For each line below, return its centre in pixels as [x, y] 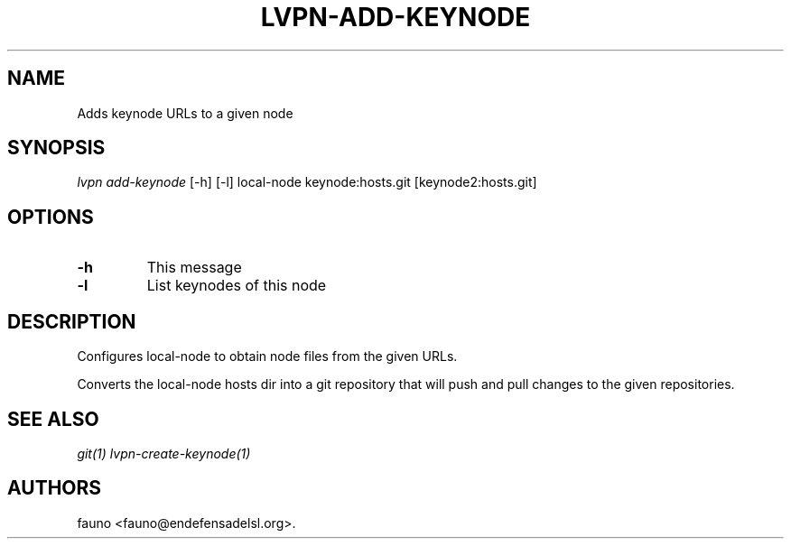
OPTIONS [51, 217]
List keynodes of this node [237, 286]
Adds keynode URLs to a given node [185, 113]
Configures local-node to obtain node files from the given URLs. [267, 356]
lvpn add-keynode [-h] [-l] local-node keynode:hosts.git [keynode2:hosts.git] [307, 182]
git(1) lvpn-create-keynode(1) [164, 453]
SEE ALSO [53, 419]
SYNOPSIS [56, 148]
